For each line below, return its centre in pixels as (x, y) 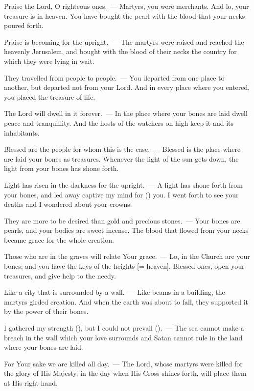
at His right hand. (31, 383)
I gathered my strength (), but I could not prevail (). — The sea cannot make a (124, 328)
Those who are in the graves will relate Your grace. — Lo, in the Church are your (127, 256)
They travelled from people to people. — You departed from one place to (114, 77)
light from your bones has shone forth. (61, 168)
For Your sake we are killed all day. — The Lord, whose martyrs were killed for (123, 363)
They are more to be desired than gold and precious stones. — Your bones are (122, 220)
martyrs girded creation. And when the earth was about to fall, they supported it (126, 301)
